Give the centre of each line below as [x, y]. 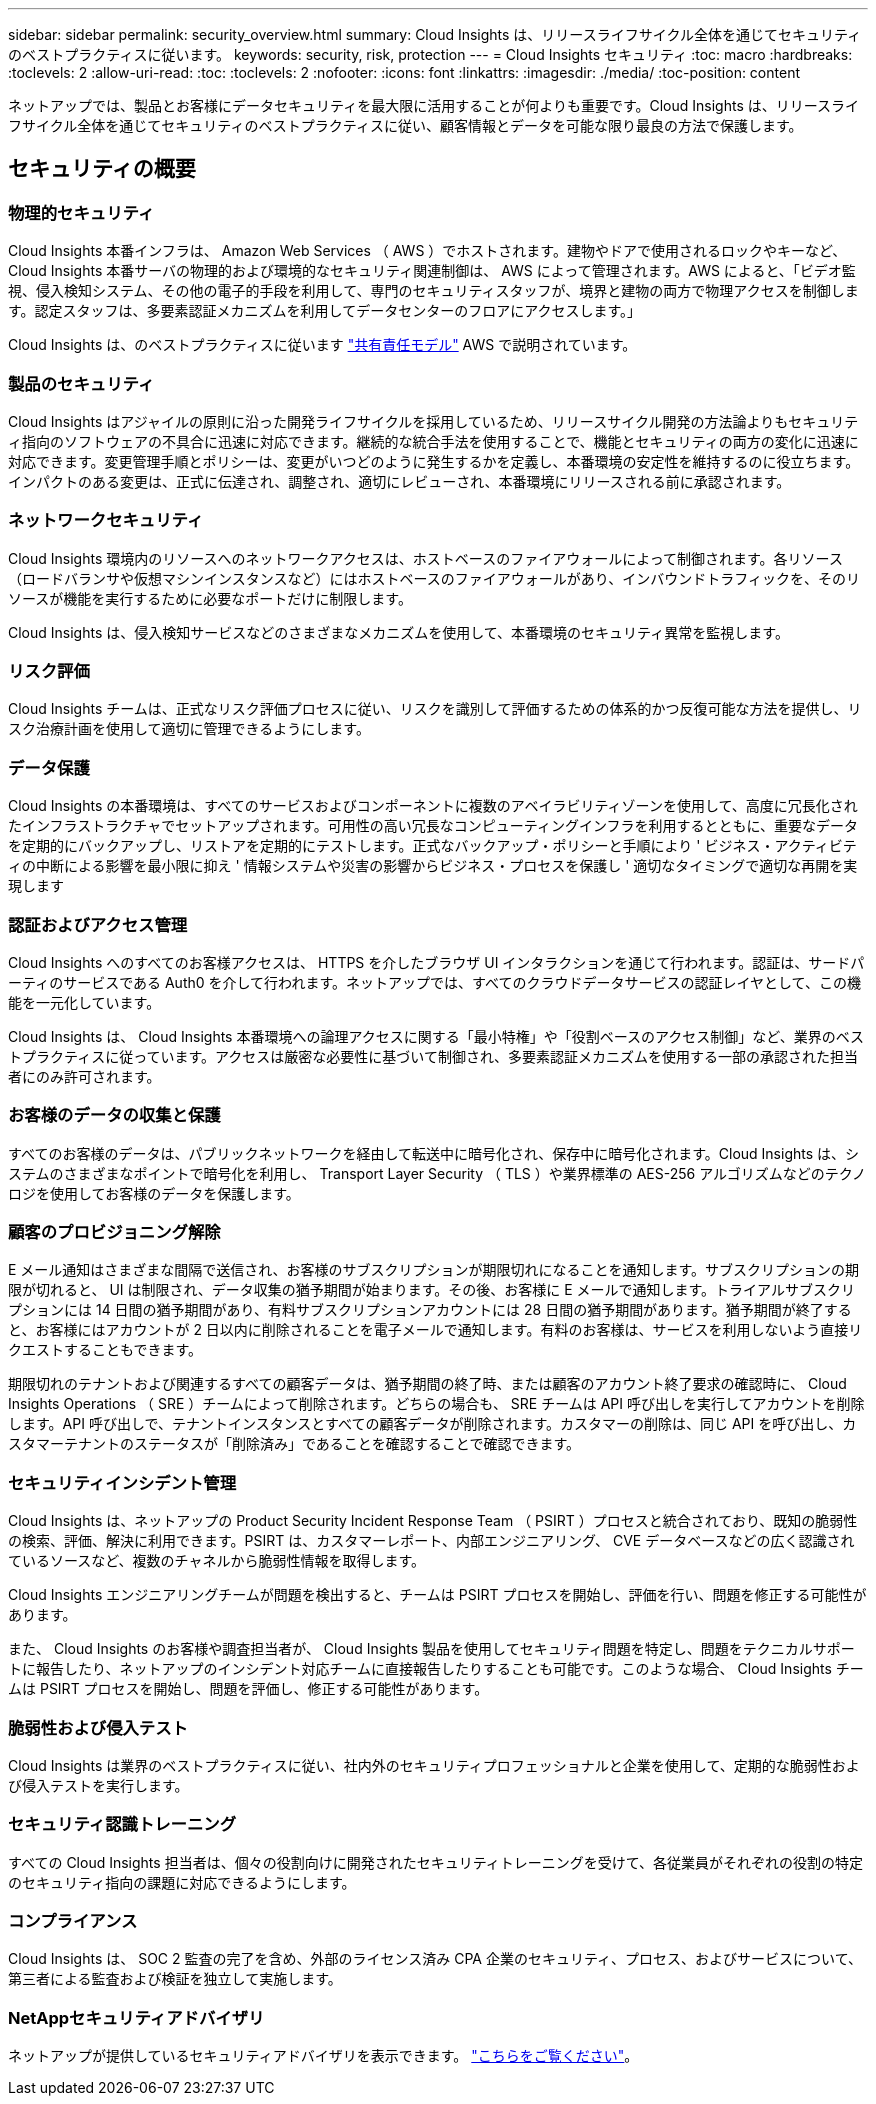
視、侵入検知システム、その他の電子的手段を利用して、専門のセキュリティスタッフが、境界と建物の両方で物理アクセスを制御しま [433, 291]
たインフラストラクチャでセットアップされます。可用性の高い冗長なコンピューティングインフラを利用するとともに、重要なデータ [433, 826]
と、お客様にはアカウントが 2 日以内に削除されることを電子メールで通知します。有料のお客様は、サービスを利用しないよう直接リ [435, 1330]
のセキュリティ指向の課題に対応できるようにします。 [182, 1882]
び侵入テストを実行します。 [98, 1785]
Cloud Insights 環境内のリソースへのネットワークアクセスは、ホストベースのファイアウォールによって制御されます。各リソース [425, 558]
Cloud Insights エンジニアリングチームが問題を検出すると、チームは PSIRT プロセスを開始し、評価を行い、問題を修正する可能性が [437, 1595]
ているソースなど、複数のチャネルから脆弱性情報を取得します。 [217, 1561]
